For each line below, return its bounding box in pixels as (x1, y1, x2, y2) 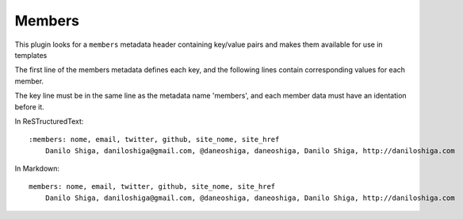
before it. (14, 102, 45, 111)
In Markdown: (14, 163, 59, 174)
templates (14, 50, 48, 60)
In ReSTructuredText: (14, 116, 84, 126)
